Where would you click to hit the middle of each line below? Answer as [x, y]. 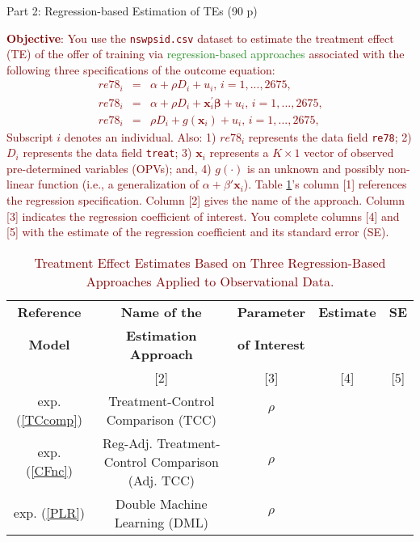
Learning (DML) [161, 522]
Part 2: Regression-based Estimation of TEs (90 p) [132, 11]
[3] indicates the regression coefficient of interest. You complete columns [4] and [203, 216]
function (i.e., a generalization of [118, 184]
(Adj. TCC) [161, 480]
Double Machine [162, 503]
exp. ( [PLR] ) [49, 513]
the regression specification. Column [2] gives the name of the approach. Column [206, 200]
